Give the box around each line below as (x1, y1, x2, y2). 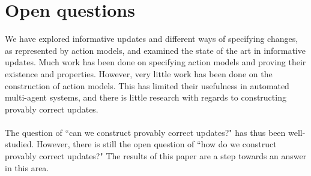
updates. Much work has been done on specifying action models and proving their (5, 56, 306, 68)
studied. (5, 138, 34, 150)
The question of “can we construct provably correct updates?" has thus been (5, 126, 286, 138)
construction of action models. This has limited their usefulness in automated (5, 79, 289, 92)
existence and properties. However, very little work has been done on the (5, 67, 273, 80)
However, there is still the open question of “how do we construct (36, 138, 277, 150)
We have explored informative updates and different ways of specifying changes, (5, 32, 298, 45)
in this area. (5, 161, 49, 174)
